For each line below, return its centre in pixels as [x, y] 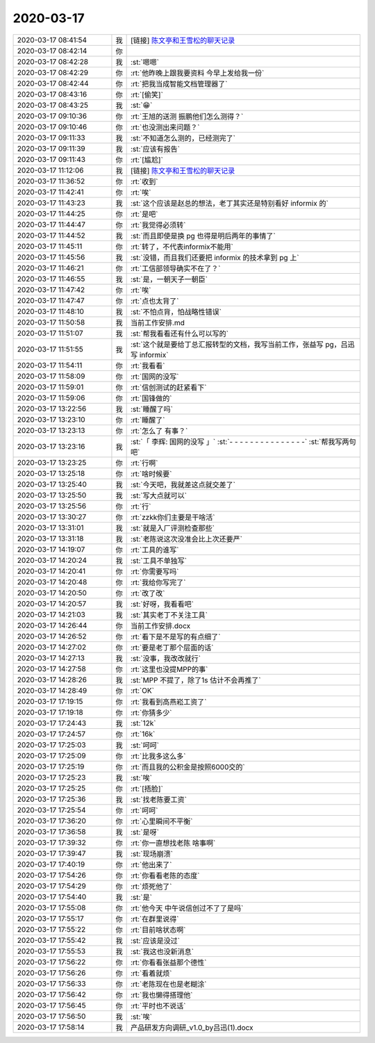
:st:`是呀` [145, 832]
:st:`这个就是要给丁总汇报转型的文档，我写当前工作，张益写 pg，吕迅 [243, 344]
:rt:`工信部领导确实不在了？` [175, 268]
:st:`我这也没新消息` [162, 951]
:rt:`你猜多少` [151, 712]
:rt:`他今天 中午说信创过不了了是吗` [187, 908]
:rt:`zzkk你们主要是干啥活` [173, 517]
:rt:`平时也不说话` [158, 1005]
